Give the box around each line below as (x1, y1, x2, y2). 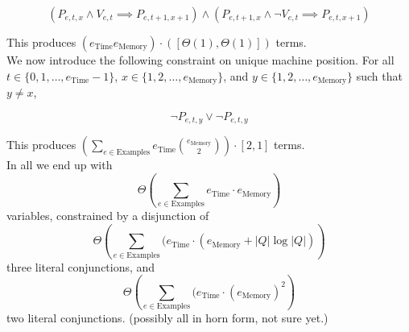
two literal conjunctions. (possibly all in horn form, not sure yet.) (6, 309, 328, 326)
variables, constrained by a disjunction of (6, 207, 209, 224)
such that (356, 67, 403, 84)
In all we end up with (6, 156, 113, 173)
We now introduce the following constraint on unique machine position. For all (6, 52, 395, 68)
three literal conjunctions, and (6, 258, 155, 275)
